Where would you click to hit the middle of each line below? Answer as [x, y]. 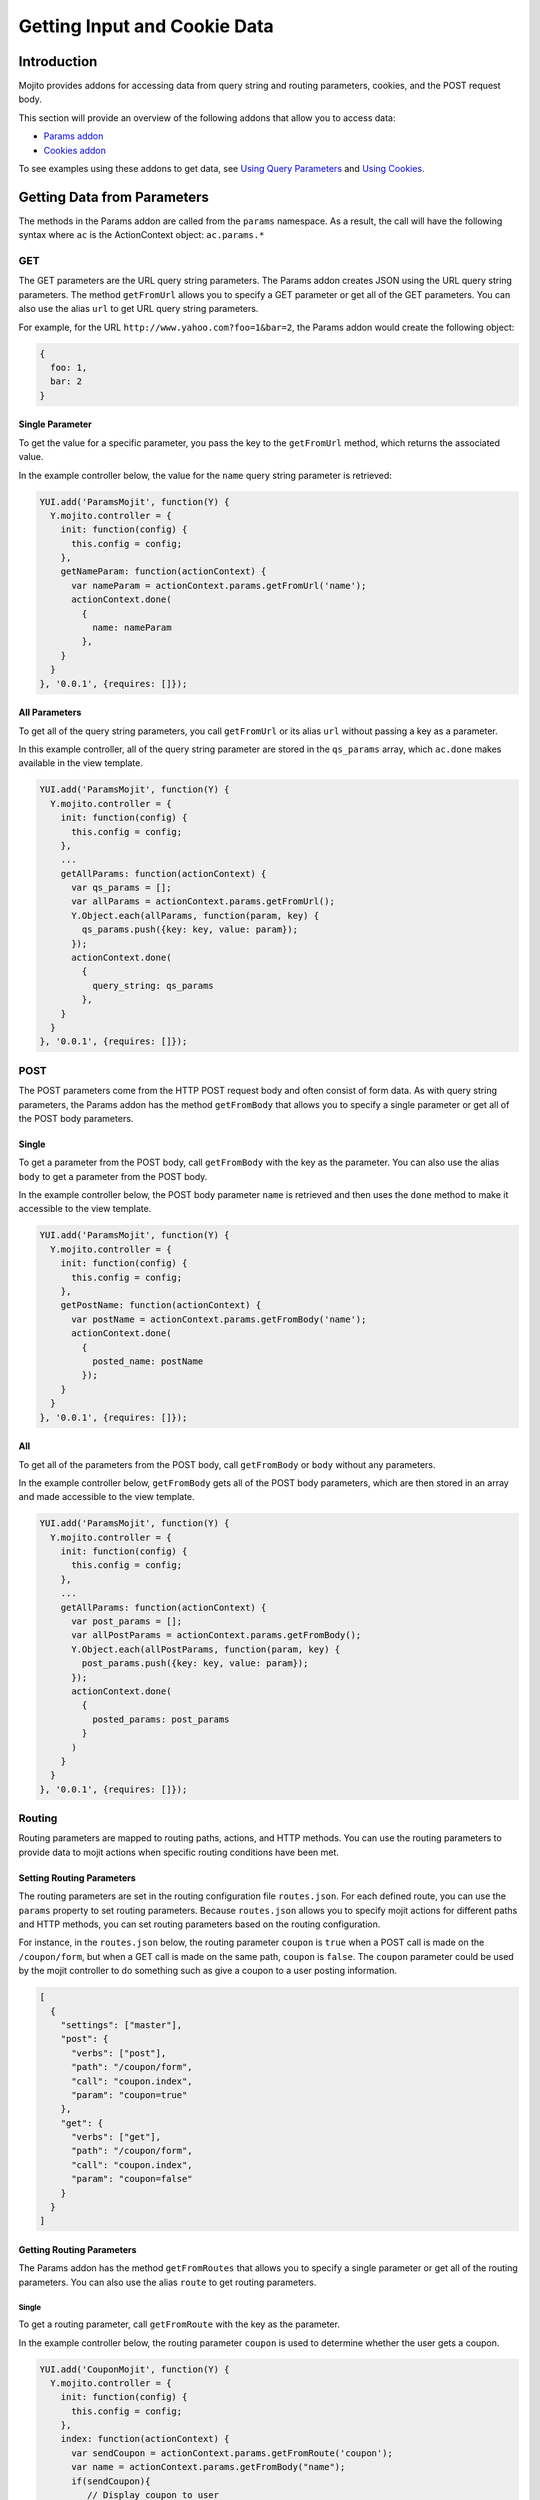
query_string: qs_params [152, 985]
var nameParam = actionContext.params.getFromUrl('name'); [219, 585]
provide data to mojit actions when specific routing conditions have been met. [179, 1852]
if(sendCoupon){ [111, 2481]
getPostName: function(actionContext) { [161, 1305]
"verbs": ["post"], [119, 2053]
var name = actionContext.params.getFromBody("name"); [208, 2467]
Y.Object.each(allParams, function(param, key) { [195, 915]
